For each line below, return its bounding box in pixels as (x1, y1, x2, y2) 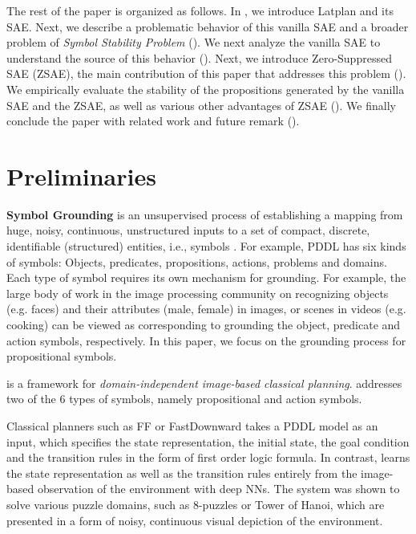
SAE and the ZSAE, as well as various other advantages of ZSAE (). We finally (6, 96, 396, 113)
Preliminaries (6, 159, 156, 192)
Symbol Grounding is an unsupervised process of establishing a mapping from (6, 206, 403, 222)
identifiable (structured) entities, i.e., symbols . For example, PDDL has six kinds (6, 238, 406, 255)
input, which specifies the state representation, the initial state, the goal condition (6, 433, 410, 450)
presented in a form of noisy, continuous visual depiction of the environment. (6, 512, 383, 528)
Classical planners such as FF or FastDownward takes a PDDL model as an (6, 418, 378, 434)
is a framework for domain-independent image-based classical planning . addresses (6, 374, 402, 391)
